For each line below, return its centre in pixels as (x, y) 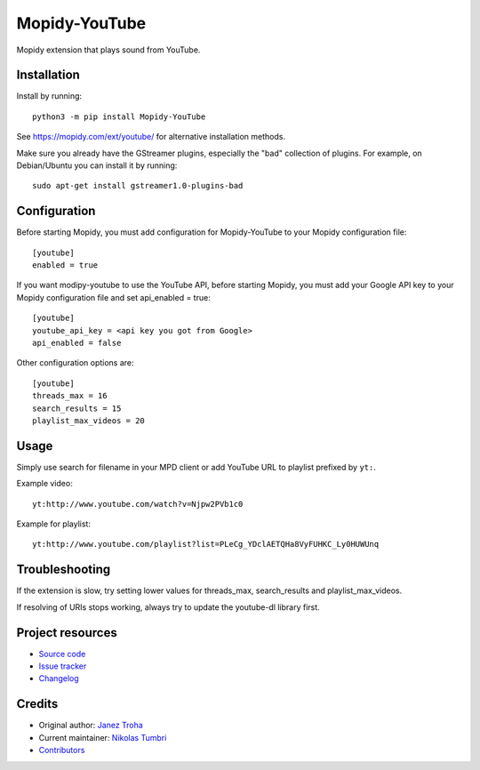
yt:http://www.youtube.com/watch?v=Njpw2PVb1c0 (138, 504)
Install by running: (49, 96)
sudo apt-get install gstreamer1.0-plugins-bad (138, 186)
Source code (62, 654)
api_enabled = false (77, 343)
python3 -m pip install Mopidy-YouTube (119, 116)
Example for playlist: (53, 524)
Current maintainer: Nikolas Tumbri (103, 737)
